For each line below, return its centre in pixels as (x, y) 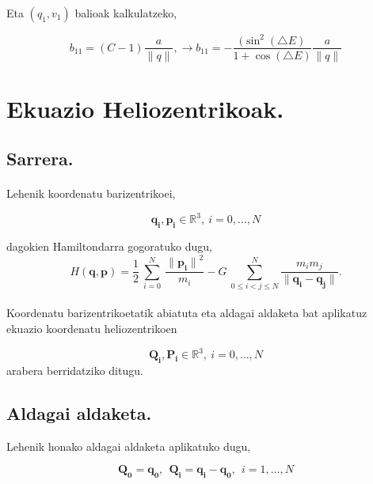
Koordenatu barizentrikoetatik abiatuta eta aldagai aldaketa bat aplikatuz (187, 313)
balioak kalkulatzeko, (126, 13)
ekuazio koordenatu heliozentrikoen (92, 329)
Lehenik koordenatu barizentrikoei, (91, 193)
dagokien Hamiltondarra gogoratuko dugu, (109, 246)
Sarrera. (40, 159)
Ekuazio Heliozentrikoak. (145, 108)
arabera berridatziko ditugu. (75, 370)
